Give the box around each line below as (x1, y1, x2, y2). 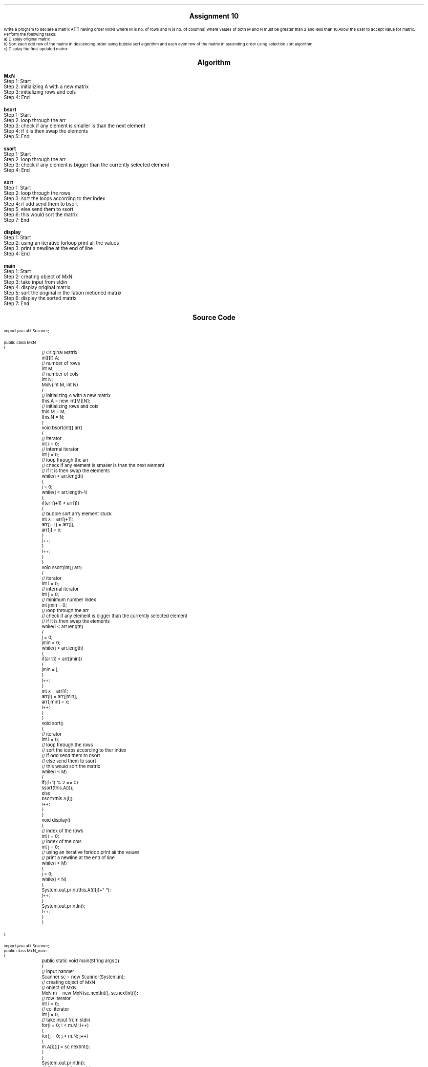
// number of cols (42, 371, 79, 377)
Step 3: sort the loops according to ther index (4, 196, 106, 201)
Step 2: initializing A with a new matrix (4, 84, 89, 89)
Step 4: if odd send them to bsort (4, 201, 78, 207)
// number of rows (42, 361, 80, 366)
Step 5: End (4, 134, 30, 139)
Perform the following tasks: (4, 32, 56, 37)
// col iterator (42, 1006, 69, 1012)
